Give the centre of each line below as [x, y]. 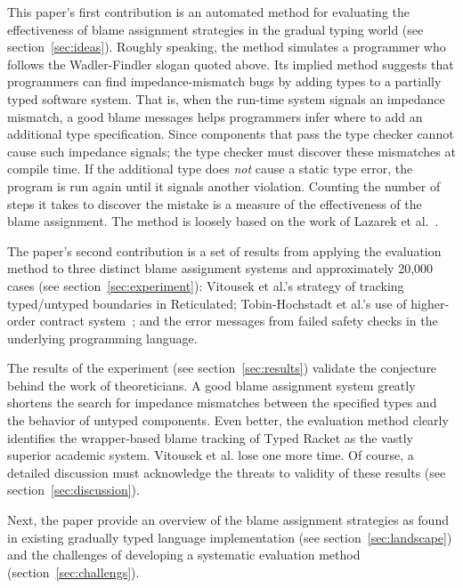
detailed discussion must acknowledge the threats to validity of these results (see [227, 472]
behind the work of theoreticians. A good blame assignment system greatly [211, 385]
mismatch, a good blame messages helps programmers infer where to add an [215, 116]
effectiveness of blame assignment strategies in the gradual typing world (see [215, 29]
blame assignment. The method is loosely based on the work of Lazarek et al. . [223, 221]
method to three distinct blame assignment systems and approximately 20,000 [220, 268]
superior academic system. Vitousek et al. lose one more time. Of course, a [211, 455]
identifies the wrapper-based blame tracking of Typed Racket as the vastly [210, 437]
